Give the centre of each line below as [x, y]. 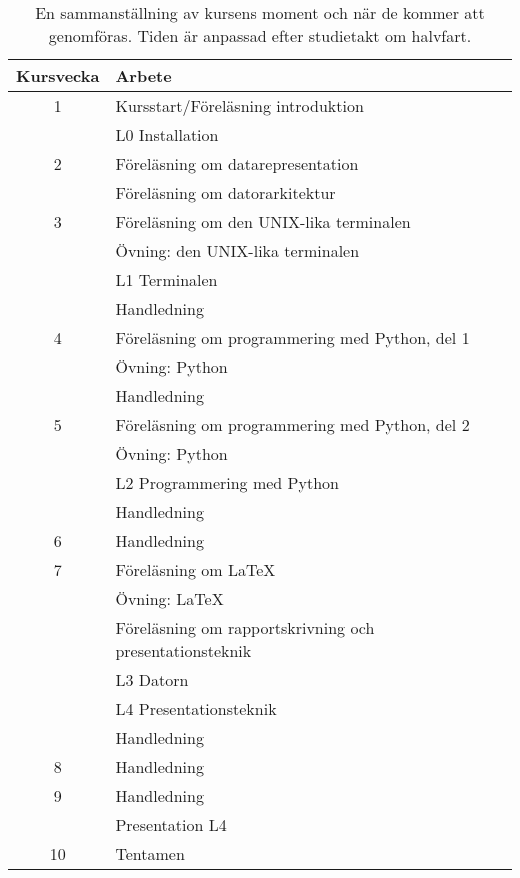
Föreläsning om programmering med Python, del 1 [292, 337]
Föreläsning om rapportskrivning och [245, 627]
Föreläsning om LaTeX [195, 569]
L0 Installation [167, 134]
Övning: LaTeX [169, 598]
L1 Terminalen [166, 279]
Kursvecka [58, 75]
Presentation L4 [171, 824]
